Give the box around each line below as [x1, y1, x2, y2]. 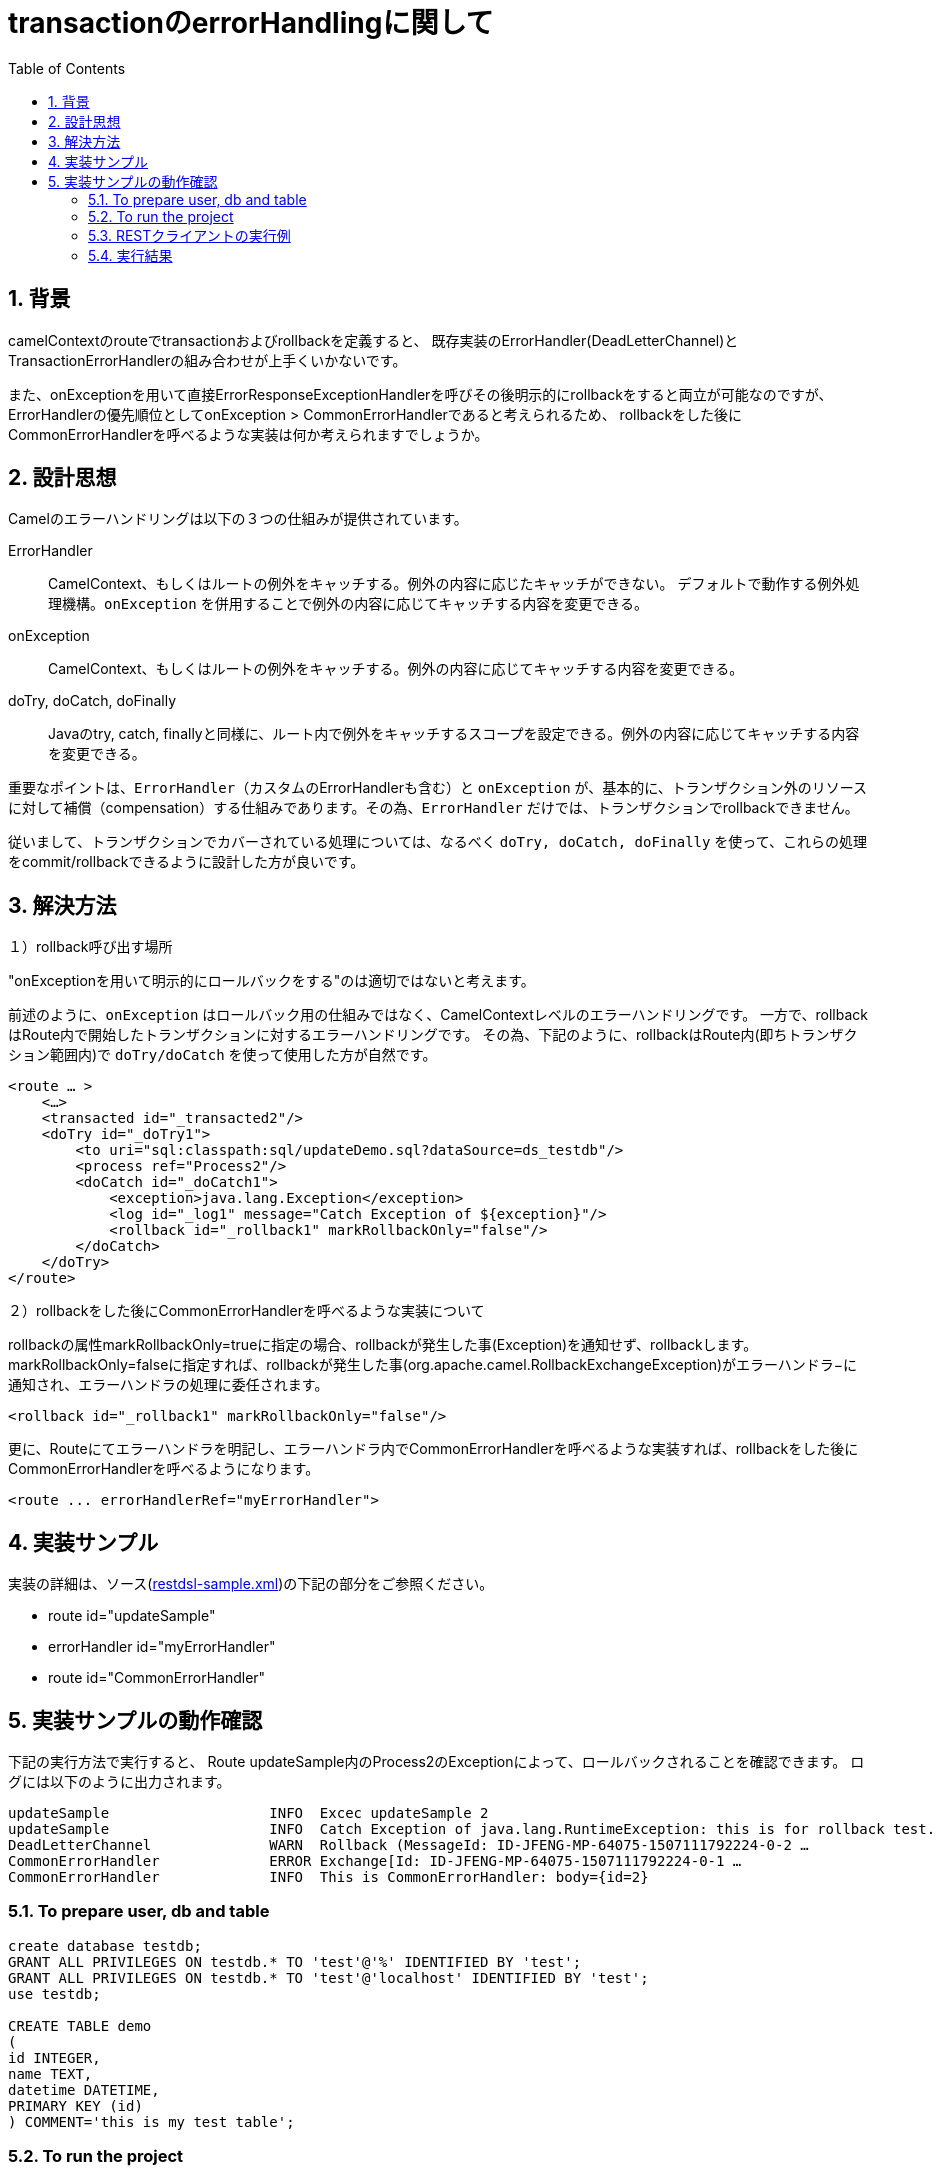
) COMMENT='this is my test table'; [8, 2113, 295, 2130]
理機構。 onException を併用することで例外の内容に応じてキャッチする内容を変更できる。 [48, 595, 648, 613]
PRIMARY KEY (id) [8, 2097, 143, 2114]
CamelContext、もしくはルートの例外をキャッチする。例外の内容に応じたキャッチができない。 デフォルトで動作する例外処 [48, 575, 860, 593]
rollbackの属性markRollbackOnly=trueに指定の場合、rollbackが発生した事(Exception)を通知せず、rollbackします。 [8, 1336, 758, 1354]
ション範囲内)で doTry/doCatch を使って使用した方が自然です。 [8, 1046, 437, 1064]
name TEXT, [8, 2065, 93, 2082]
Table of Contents [8, 59, 126, 77]
